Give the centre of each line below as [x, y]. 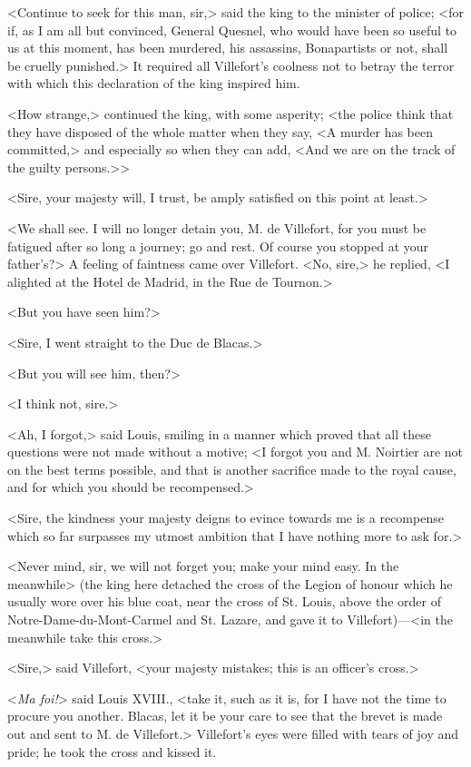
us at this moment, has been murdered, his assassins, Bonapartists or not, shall [228, 48]
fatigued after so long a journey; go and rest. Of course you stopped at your [218, 246]
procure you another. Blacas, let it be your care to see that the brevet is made [225, 716]
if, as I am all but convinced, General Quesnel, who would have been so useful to [232, 29]
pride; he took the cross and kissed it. [112, 751]
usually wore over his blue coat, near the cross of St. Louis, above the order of [224, 601]
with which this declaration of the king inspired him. [154, 83]
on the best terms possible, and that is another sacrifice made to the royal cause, [232, 469]
